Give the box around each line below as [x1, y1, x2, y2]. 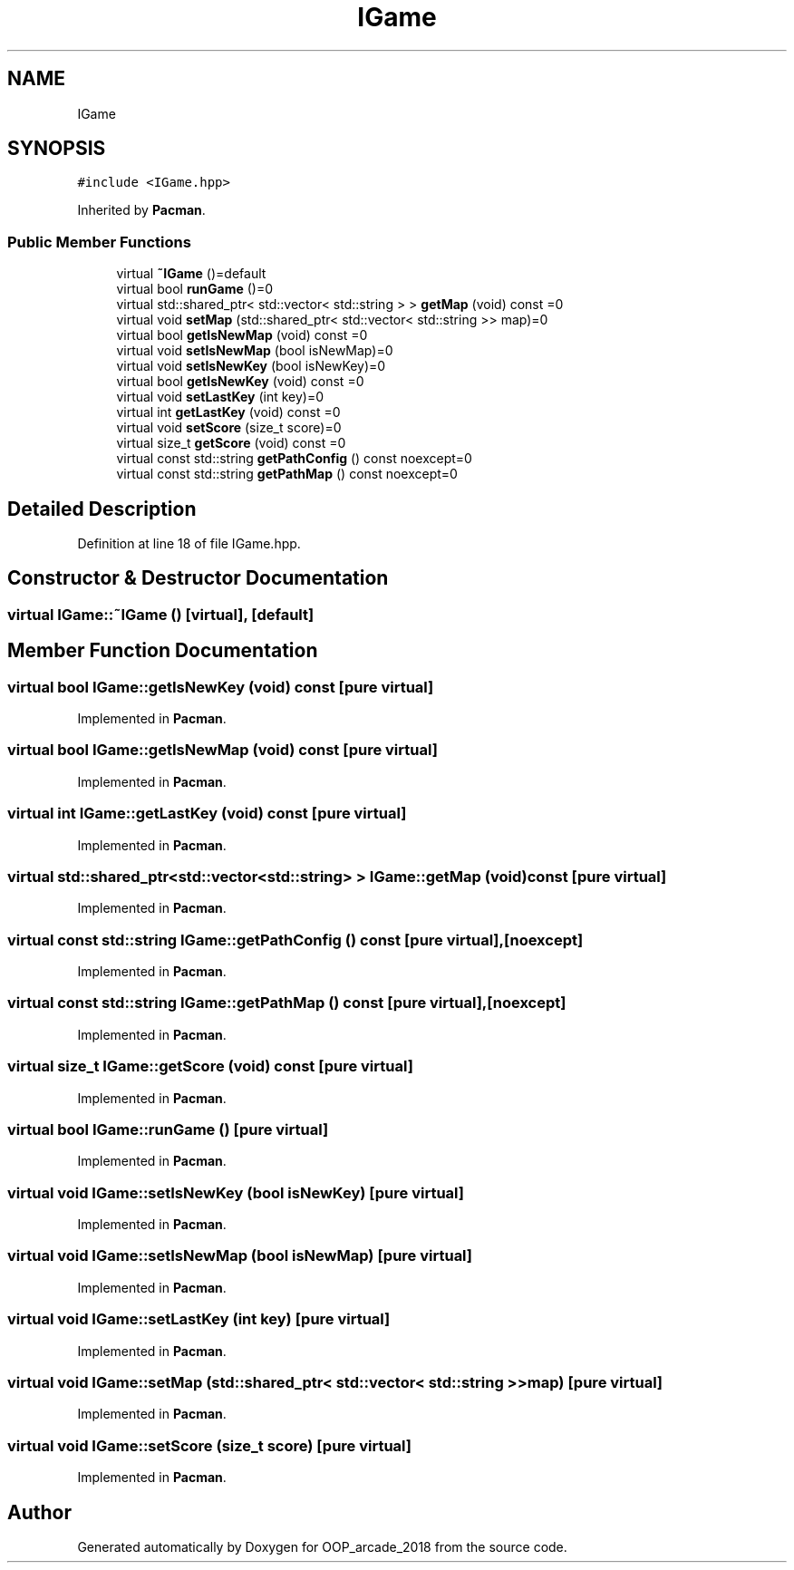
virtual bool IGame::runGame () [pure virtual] [7, 1119, 329, 1139]
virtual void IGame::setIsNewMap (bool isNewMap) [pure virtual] [7, 1246, 473, 1265]
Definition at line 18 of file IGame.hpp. [77, 536, 301, 552]
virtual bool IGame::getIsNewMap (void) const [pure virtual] [7, 741, 438, 760]
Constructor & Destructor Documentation [7, 567, 389, 590]
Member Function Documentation [7, 639, 318, 663]
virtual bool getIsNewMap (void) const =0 [116, 327, 368, 344]
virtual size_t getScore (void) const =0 [116, 435, 346, 451]
